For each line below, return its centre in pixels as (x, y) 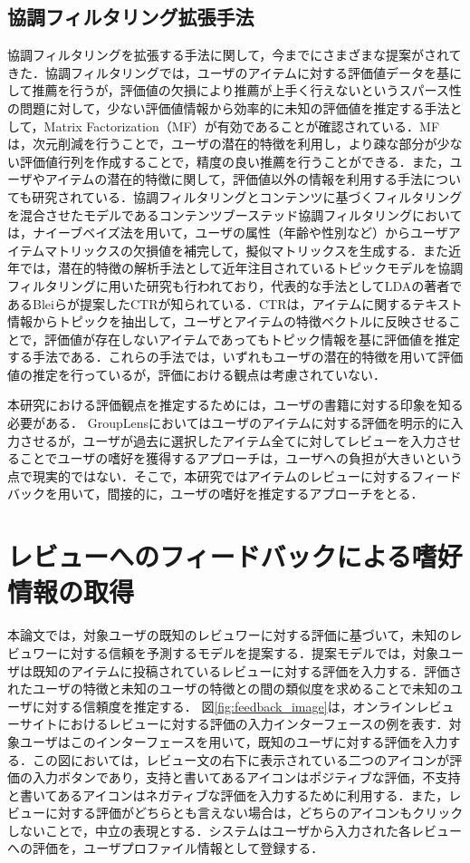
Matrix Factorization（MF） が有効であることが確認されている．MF (242, 126)
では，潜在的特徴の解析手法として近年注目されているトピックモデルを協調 (241, 268)
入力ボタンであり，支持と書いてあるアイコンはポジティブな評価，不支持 (246, 777)
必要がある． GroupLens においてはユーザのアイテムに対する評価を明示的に (229, 423)
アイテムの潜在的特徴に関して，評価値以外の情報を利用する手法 (234, 179)
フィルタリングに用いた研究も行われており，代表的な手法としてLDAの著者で (235, 285)
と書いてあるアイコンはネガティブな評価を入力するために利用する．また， (228, 795)
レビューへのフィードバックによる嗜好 (235, 556)
